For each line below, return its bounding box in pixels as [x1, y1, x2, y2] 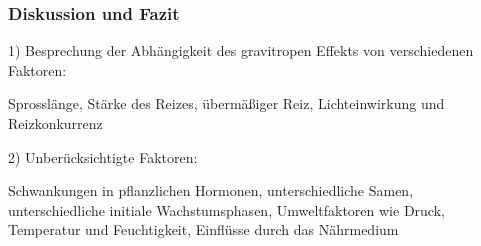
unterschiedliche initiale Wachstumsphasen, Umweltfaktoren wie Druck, [8, 199, 445, 220]
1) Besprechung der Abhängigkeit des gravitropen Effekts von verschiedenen [8, 40, 474, 61]
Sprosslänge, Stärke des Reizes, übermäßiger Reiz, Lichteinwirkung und [8, 93, 445, 114]
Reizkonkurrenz [8, 113, 103, 133]
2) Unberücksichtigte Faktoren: [8, 146, 198, 167]
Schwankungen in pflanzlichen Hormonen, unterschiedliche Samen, [8, 180, 414, 201]
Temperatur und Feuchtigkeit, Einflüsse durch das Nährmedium [8, 219, 399, 240]
